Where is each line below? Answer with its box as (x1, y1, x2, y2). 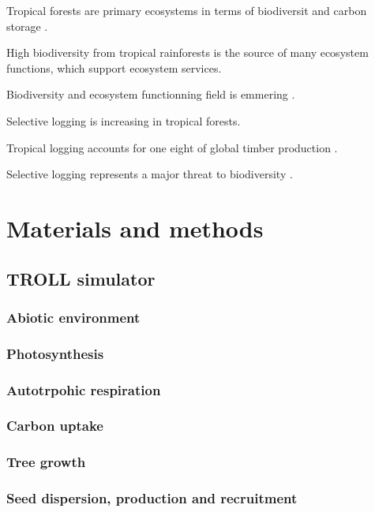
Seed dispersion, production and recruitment (6, 488, 298, 508)
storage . (6, 17, 48, 34)
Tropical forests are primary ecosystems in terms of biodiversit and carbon (6, 2, 367, 18)
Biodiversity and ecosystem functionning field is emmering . (6, 86, 295, 103)
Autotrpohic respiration (6, 379, 161, 399)
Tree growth (6, 452, 86, 472)
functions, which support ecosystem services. (6, 59, 222, 76)
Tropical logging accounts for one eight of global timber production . (6, 139, 338, 155)
